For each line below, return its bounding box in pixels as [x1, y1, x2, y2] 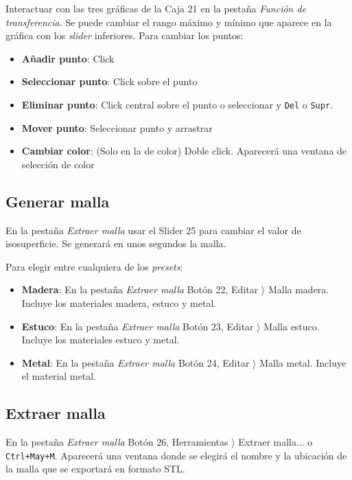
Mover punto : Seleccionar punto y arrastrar [21, 120, 213, 135]
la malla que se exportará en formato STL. [5, 461, 185, 476]
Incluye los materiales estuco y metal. [21, 332, 180, 347]
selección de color [21, 157, 95, 171]
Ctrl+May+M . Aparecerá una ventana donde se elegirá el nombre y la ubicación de [5, 448, 347, 462]
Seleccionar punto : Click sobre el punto [21, 74, 198, 89]
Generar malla [5, 190, 110, 212]
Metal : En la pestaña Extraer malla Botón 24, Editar [21, 355, 250, 369]
